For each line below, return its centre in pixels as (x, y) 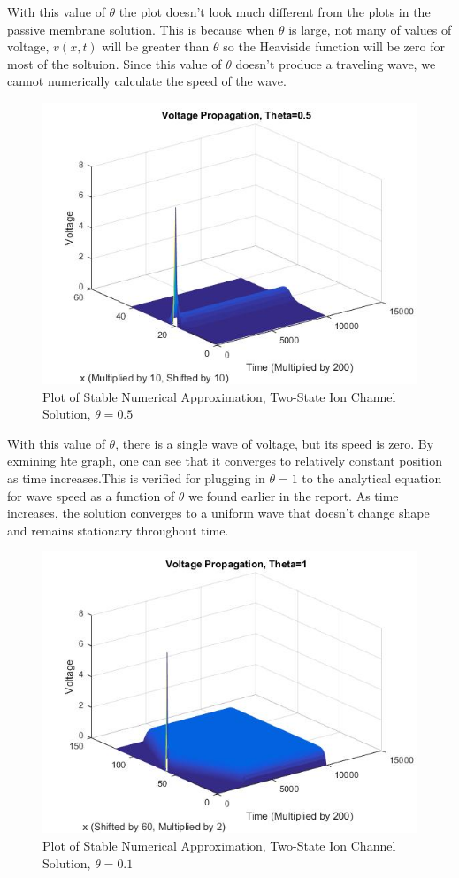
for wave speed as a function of (91, 495)
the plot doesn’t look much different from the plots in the (275, 12)
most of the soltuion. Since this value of (115, 63)
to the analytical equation (372, 478)
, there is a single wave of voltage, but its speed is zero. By (275, 443)
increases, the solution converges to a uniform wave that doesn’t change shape (218, 513)
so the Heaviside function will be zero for (334, 46)
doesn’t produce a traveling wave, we (336, 63)
